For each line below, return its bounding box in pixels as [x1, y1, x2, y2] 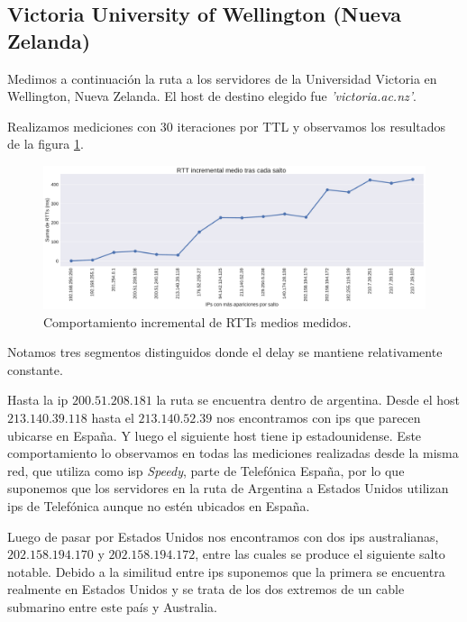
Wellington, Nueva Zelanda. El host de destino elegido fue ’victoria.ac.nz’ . [7, 87, 417, 105]
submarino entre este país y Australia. [7, 597, 217, 616]
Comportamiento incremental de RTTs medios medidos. [43, 312, 352, 331]
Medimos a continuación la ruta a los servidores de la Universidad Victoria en [7, 69, 437, 87]
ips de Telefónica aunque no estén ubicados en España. [7, 496, 310, 515]
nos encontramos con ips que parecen [215, 407, 421, 426]
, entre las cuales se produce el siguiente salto [195, 544, 445, 563]
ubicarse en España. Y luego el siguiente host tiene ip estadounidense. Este [7, 425, 422, 444]
